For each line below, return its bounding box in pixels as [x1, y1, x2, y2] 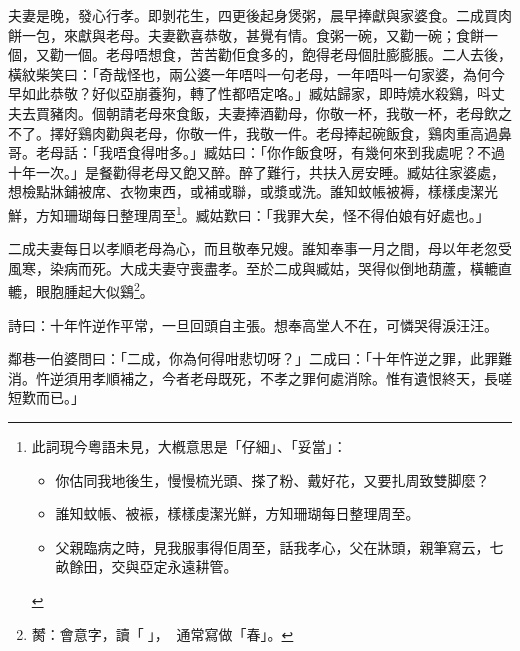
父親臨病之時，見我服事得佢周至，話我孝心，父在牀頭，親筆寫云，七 [55, 536, 504, 557]
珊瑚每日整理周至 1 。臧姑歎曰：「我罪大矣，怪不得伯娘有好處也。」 [63, 201, 490, 225]
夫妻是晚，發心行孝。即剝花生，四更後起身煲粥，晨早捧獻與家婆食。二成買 [8, 5, 498, 25]
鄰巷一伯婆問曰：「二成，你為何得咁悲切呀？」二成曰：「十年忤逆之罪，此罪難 [8, 348, 512, 369]
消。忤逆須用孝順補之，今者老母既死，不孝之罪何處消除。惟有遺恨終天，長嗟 [8, 367, 512, 388]
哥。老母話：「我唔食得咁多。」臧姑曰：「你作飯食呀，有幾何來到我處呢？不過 [8, 142, 505, 163]
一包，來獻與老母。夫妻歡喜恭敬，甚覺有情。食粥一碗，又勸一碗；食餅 [21, 24, 484, 45]
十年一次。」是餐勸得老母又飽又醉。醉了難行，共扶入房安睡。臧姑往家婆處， [8, 161, 505, 182]
